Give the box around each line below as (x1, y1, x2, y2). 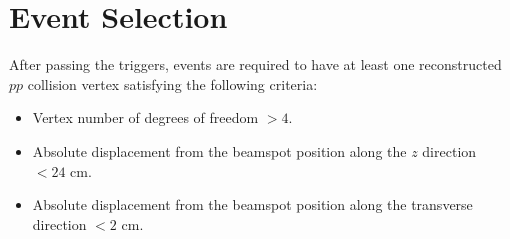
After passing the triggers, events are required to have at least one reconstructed (9, 54, 502, 75)
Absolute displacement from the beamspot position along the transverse (32, 194, 473, 215)
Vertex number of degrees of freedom (32, 107, 259, 128)
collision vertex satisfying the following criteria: (27, 73, 318, 94)
